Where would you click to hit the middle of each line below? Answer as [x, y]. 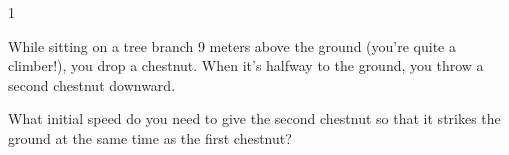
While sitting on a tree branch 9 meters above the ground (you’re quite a [232, 45]
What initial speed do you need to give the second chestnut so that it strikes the [254, 118]
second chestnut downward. [92, 84]
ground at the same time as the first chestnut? [150, 137]
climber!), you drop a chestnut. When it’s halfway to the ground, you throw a [246, 65]
